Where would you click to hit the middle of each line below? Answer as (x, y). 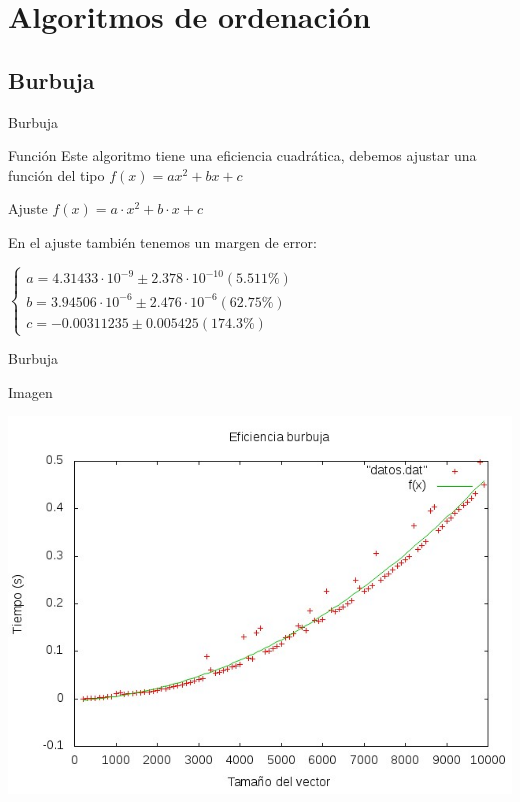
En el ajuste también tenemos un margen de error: (162, 241)
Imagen (30, 391)
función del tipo (56, 174)
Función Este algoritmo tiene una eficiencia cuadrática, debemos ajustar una (242, 155)
